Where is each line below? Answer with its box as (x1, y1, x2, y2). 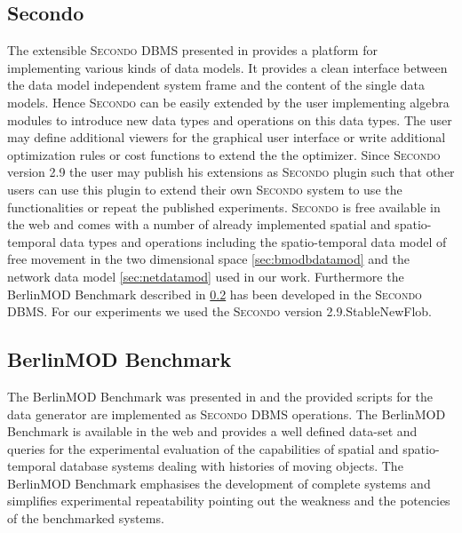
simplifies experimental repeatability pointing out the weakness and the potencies (7, 491, 450, 510)
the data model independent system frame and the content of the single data (7, 76, 426, 94)
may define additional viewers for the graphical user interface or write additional (7, 128, 446, 147)
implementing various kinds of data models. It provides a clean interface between (7, 58, 448, 76)
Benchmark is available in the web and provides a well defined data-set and (7, 422, 418, 441)
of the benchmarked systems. (7, 509, 164, 528)
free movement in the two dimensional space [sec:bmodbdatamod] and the (7, 250, 410, 268)
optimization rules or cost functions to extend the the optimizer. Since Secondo (7, 145, 441, 163)
